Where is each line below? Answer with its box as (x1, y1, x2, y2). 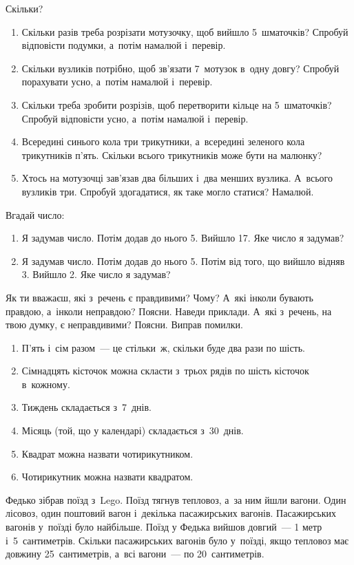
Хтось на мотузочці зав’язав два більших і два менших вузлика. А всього (21, 171, 333, 185)
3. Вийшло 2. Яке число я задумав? (21, 267, 171, 281)
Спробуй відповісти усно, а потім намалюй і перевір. (21, 111, 249, 125)
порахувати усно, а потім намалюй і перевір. (21, 74, 213, 89)
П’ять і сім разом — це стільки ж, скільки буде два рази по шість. (21, 340, 306, 354)
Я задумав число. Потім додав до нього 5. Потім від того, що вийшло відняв (21, 253, 345, 268)
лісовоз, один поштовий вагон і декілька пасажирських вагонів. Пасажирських (6, 506, 337, 520)
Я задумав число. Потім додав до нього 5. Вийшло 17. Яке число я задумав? (21, 231, 344, 245)
